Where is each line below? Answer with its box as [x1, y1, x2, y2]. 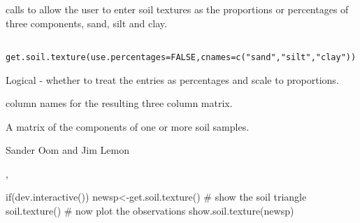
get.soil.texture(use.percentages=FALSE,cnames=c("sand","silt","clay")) [6, 52, 357, 62]
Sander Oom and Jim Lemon [6, 143, 129, 157]
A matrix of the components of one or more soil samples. [6, 119, 250, 134]
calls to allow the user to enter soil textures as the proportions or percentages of [6, 2, 349, 16]
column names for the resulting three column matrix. [6, 96, 233, 110]
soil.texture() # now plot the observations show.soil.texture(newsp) [6, 203, 294, 218]
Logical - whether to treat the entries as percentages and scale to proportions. [6, 72, 339, 87]
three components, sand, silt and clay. [6, 15, 167, 30]
